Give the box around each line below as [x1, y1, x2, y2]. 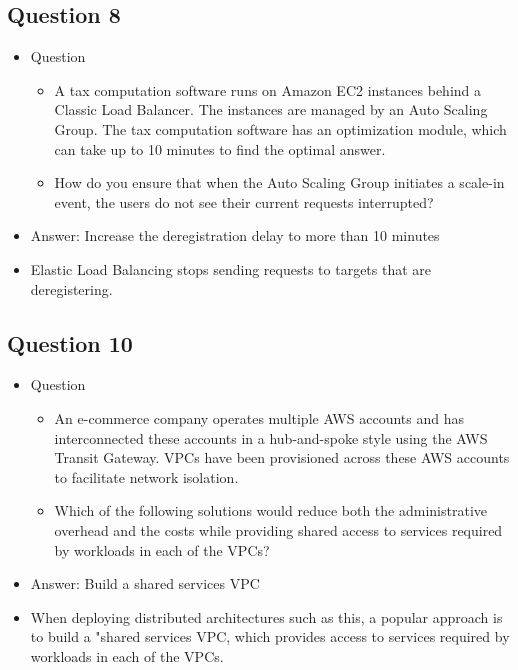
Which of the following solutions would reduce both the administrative [54, 500, 487, 521]
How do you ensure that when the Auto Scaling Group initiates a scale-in [54, 172, 505, 193]
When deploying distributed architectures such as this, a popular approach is [30, 606, 503, 627]
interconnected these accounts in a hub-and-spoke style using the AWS [54, 427, 488, 448]
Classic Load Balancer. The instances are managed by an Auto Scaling [54, 99, 488, 120]
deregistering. [30, 278, 113, 299]
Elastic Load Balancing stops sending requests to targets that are [30, 258, 432, 279]
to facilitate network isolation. [54, 466, 239, 487]
